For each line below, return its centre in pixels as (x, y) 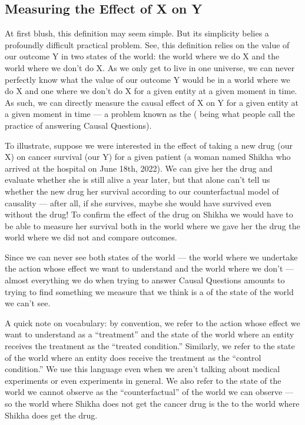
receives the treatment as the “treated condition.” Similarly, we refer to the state (150, 346)
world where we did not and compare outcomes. (91, 237)
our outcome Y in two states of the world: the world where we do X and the (142, 56)
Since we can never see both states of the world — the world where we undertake (151, 257)
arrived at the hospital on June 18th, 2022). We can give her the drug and (139, 168)
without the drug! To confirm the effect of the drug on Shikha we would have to (149, 214)
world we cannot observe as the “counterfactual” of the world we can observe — (149, 392)
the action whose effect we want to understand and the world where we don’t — (149, 268)
